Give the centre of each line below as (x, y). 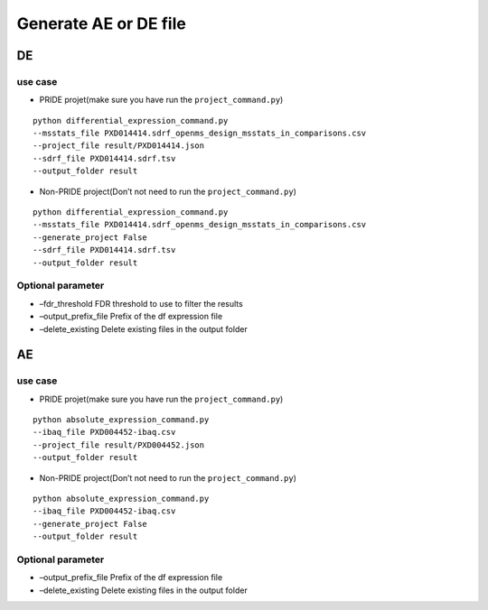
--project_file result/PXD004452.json (119, 445)
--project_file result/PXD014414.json (119, 146)
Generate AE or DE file (102, 23)
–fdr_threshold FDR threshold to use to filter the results (141, 303)
